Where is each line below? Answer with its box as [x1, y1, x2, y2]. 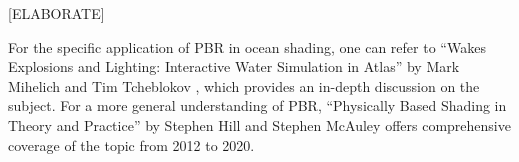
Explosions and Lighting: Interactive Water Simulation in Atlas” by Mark [8, 56, 460, 77]
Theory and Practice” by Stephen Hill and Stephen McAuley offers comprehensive [8, 114, 511, 135]
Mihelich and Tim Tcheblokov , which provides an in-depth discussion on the [8, 75, 480, 96]
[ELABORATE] [8, 3, 105, 23]
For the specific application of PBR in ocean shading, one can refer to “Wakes [8, 36, 486, 57]
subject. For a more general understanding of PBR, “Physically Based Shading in [8, 95, 507, 116]
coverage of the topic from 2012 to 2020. [8, 134, 255, 155]
